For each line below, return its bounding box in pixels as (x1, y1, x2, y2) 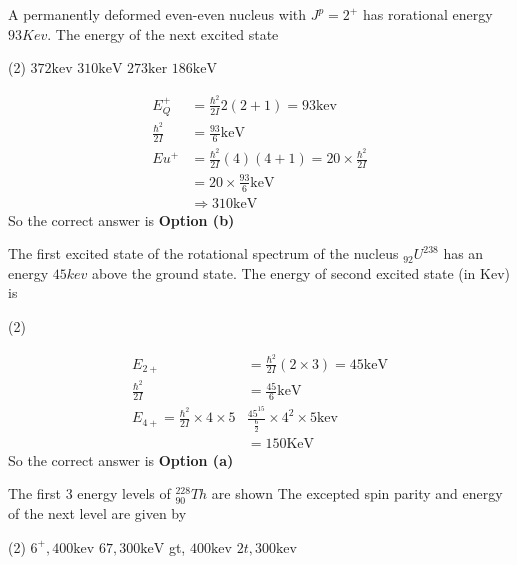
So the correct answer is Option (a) (8, 449, 234, 470)
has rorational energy (362, 4, 493, 24)
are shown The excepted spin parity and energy (211, 483, 503, 504)
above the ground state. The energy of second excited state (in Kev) (92, 262, 510, 283)
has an (443, 243, 484, 264)
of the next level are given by (8, 502, 187, 523)
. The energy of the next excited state (47, 23, 279, 44)
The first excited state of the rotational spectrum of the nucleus (8, 243, 399, 264)
